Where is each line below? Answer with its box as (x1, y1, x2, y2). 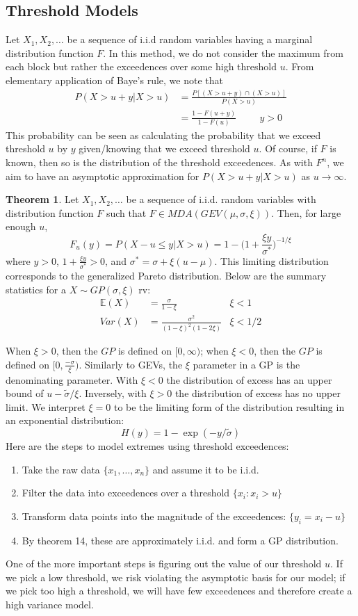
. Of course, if (259, 141, 317, 156)
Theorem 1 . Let (6, 192, 79, 206)
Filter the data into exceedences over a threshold (22, 485, 230, 500)
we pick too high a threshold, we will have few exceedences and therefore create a (6, 583, 352, 598)
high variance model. (6, 597, 94, 611)
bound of (6, 386, 44, 400)
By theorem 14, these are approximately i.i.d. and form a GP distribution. (22, 533, 339, 547)
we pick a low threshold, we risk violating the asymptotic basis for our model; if (6, 569, 345, 584)
